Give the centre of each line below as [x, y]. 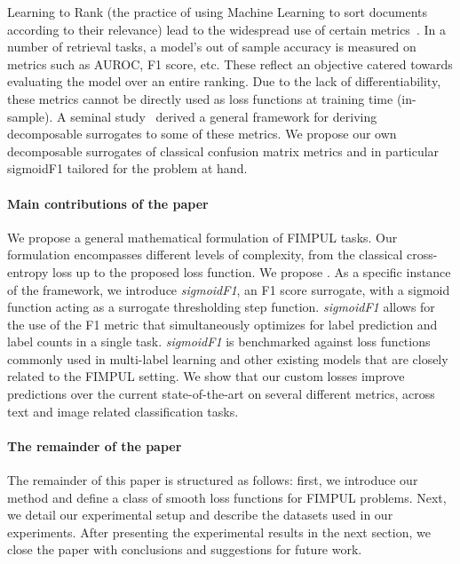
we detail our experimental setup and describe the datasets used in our [200, 515]
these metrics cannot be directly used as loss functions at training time [200, 98]
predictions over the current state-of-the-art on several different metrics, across [221, 394]
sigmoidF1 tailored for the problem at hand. [127, 168]
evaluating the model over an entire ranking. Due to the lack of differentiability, [224, 81]
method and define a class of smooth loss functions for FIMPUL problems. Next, [227, 497]
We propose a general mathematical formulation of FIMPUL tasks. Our [202, 237]
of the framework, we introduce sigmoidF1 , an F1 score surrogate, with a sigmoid [229, 289]
